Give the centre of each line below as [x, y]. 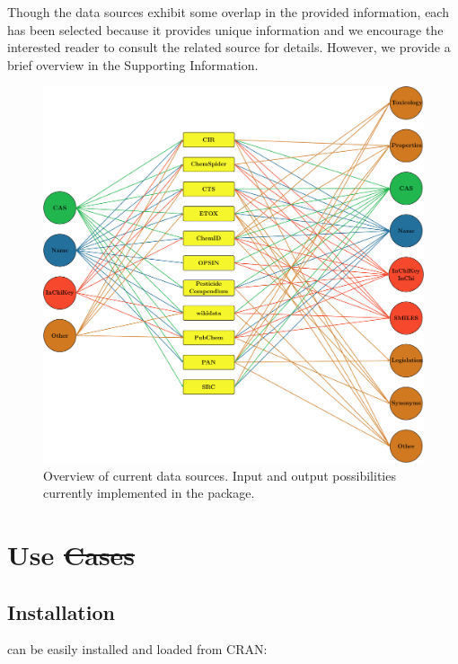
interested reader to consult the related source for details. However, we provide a [229, 47]
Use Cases [71, 554]
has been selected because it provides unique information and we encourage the [225, 29]
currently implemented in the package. [149, 493]
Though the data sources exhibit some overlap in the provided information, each [228, 12]
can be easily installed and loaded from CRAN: [137, 649]
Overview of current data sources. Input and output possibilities [220, 475]
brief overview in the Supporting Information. [133, 64]
